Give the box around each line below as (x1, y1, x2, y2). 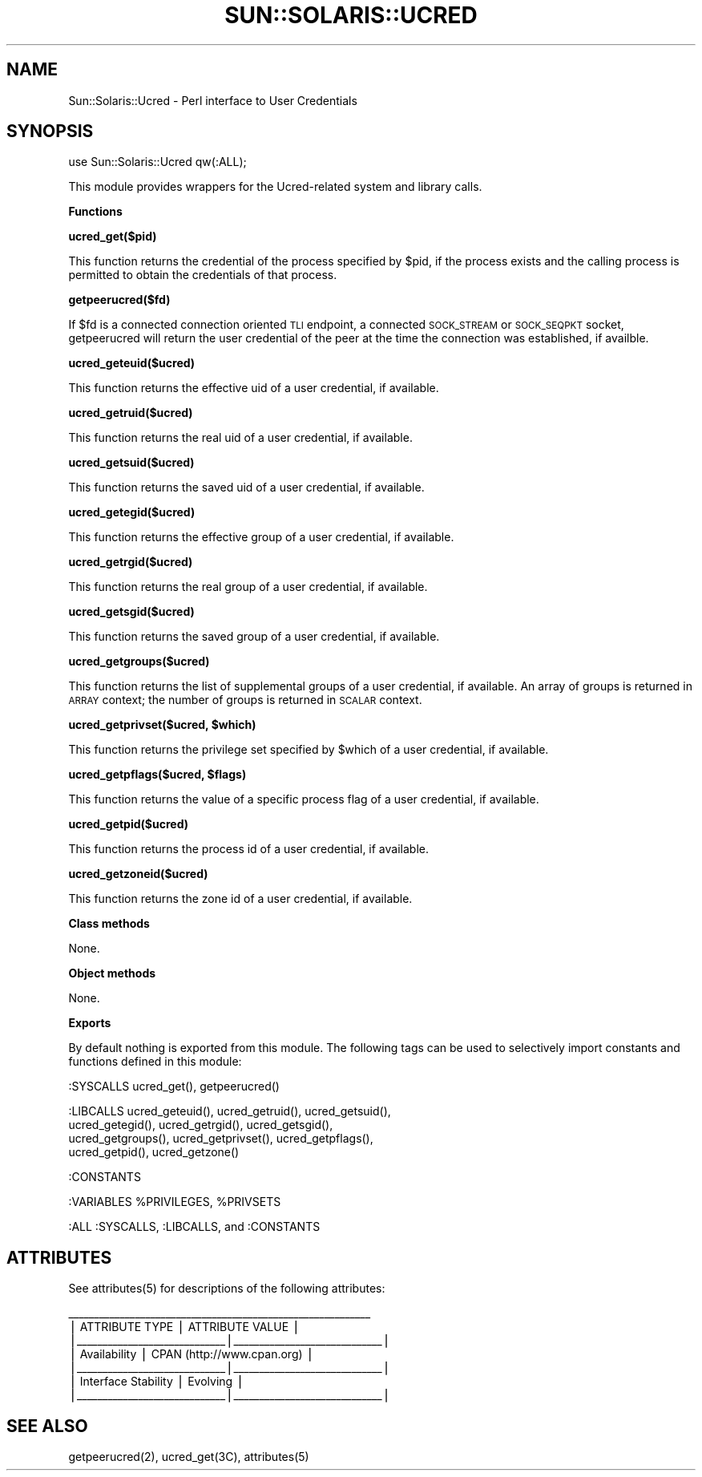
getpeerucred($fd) (68, 293, 171, 307)
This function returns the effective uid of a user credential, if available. (68, 381, 439, 395)
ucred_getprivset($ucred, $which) (68, 718, 256, 732)
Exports (68, 1016, 111, 1030)
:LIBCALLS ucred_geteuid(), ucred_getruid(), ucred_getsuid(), (68, 1104, 391, 1119)
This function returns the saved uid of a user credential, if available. (68, 480, 425, 495)
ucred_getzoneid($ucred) (68, 867, 208, 881)
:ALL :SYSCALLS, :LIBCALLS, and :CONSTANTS (68, 1220, 321, 1234)
